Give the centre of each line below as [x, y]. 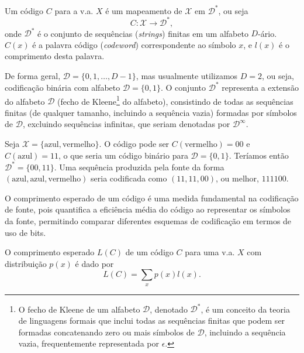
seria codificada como [129, 178]
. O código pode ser [134, 143]
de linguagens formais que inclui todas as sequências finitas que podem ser [152, 320]
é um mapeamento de [144, 10]
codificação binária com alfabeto [63, 87]
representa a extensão [260, 87]
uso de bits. [25, 232]
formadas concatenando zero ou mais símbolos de [106, 332]
